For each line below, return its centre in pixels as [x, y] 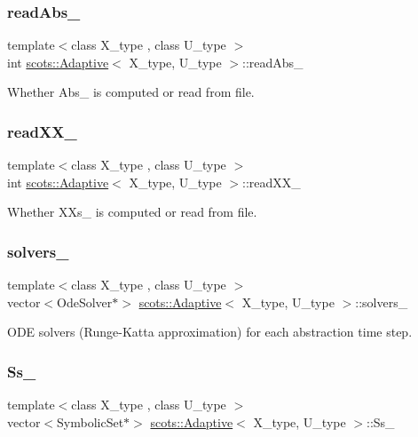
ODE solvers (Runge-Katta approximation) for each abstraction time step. [210, 332]
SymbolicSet [91, 421]
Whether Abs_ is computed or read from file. [131, 92]
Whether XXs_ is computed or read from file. [132, 212]
